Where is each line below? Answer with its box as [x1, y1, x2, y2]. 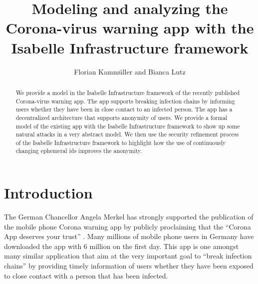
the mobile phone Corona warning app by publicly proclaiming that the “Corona [4, 221, 251, 231]
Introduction [4, 182, 93, 203]
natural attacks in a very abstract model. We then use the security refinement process [15, 130, 239, 138]
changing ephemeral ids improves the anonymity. [15, 146, 142, 155]
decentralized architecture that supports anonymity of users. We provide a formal [15, 113, 228, 121]
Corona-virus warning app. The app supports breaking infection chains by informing [15, 96, 235, 105]
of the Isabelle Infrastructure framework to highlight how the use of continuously [15, 138, 226, 146]
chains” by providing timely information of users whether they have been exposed [4, 260, 254, 271]
